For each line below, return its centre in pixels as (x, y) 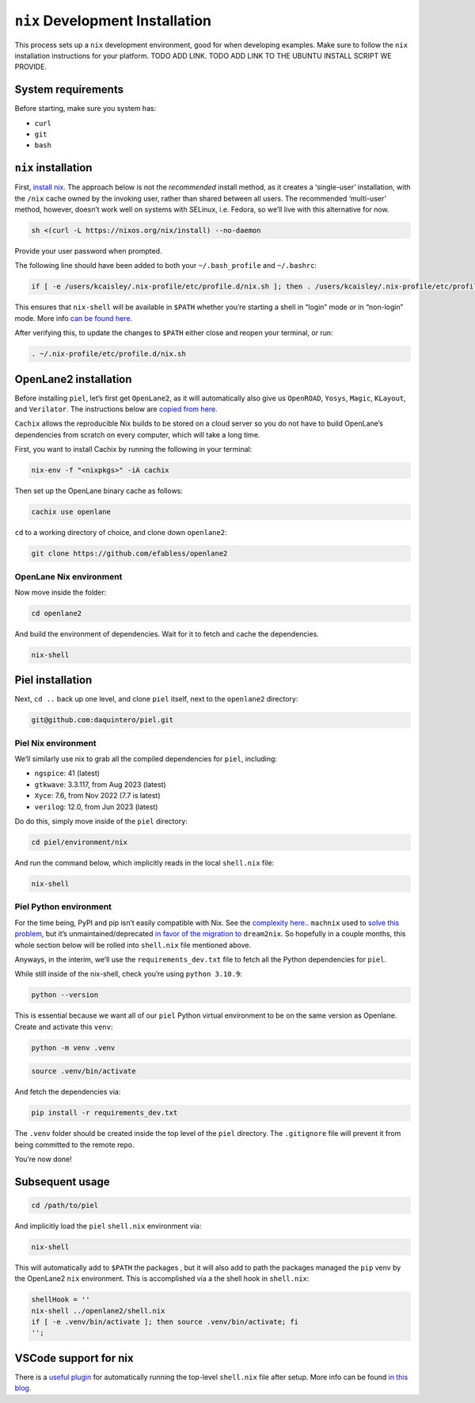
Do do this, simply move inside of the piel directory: (101, 821)
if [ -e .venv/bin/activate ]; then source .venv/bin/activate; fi (165, 1322)
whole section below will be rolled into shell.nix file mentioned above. (133, 945)
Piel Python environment (63, 907)
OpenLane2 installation (73, 379)
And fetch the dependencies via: (68, 1092)
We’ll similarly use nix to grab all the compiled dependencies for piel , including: (146, 759)
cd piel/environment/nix (80, 843)
